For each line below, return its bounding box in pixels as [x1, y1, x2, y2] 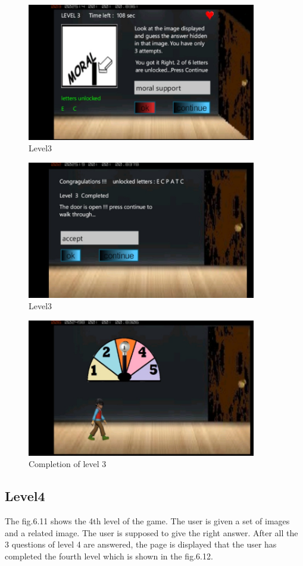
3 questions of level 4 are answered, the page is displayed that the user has [5, 538, 277, 551]
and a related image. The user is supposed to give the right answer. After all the [5, 526, 298, 539]
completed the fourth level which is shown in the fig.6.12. [5, 549, 213, 562]
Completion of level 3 [29, 458, 107, 470]
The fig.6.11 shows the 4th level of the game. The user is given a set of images [5, 515, 290, 527]
